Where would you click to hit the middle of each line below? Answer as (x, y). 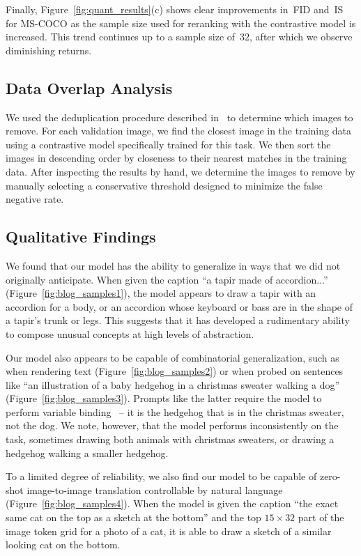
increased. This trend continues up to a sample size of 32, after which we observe (179, 37)
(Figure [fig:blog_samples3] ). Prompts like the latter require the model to (164, 398)
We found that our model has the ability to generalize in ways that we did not (173, 265)
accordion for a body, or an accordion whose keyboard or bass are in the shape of (179, 306)
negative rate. (35, 199)
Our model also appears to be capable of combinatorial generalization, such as (172, 357)
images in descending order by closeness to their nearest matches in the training (176, 158)
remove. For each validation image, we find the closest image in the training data (178, 131)
